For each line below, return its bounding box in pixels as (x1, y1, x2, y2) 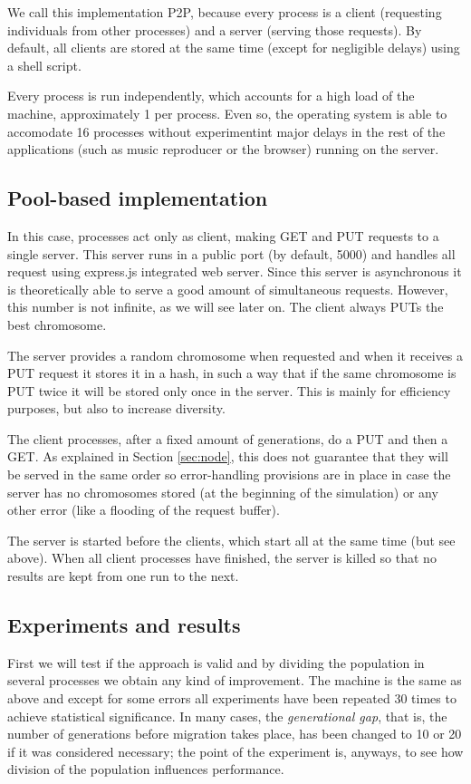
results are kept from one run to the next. (7, 566, 239, 586)
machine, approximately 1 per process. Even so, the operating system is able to (7, 103, 447, 122)
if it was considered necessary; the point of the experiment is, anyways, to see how (7, 741, 464, 760)
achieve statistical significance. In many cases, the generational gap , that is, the (7, 706, 447, 725)
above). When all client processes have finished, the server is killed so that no (7, 548, 437, 567)
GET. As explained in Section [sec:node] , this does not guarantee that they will (7, 447, 448, 466)
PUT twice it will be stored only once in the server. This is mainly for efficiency (7, 381, 451, 400)
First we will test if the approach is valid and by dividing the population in (7, 653, 425, 672)
